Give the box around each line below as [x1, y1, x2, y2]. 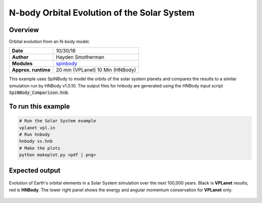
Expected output [9, 166, 61, 174]
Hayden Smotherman [56, 54, 104, 61]
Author [12, 54, 29, 61]
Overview [9, 26, 39, 34]
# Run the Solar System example [19, 118, 97, 124]
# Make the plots [19, 145, 61, 151]
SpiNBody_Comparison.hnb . [9, 90, 69, 96]
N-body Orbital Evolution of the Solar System [9, 7, 195, 18]
